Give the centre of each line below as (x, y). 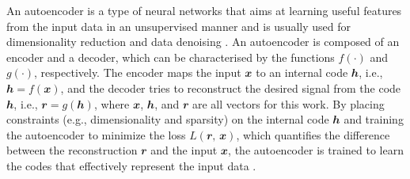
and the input (184, 150)
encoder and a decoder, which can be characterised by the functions (171, 57)
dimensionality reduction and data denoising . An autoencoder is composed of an (203, 42)
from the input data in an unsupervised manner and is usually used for (178, 26)
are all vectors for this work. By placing (288, 103)
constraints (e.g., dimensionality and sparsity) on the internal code (168, 119)
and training (374, 119)
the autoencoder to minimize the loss (96, 134)
